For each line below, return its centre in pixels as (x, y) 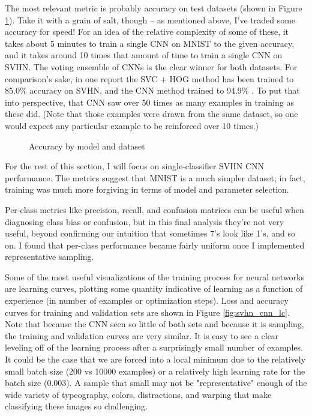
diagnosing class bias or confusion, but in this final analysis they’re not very (145, 221)
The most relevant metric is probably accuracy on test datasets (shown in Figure (154, 8)
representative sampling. (49, 257)
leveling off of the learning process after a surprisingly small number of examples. (154, 347)
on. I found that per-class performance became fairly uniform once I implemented (155, 245)
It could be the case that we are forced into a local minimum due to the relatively (155, 359)
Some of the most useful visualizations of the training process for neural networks (154, 276)
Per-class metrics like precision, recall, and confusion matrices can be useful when (154, 209)
